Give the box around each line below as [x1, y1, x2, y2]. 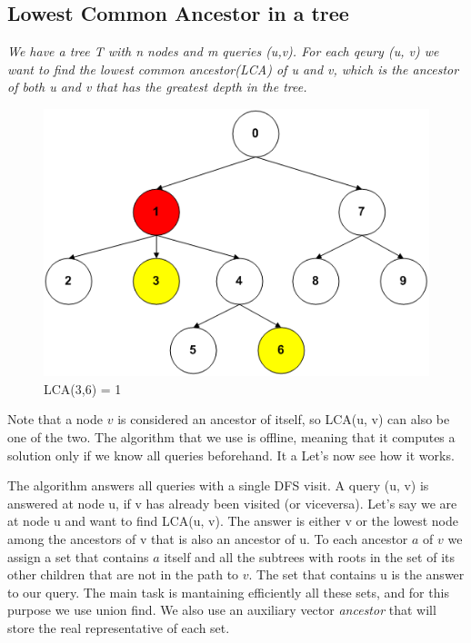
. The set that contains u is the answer [248, 565, 465, 584]
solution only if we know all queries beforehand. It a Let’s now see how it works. [7, 445, 455, 464]
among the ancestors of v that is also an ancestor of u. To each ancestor [7, 529, 408, 548]
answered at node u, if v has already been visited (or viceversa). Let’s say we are [7, 493, 457, 512]
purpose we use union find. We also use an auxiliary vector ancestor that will [7, 600, 436, 619]
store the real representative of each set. [7, 618, 230, 637]
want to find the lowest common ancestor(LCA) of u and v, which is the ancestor [7, 59, 459, 78]
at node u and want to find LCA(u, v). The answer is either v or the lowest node [7, 511, 458, 530]
